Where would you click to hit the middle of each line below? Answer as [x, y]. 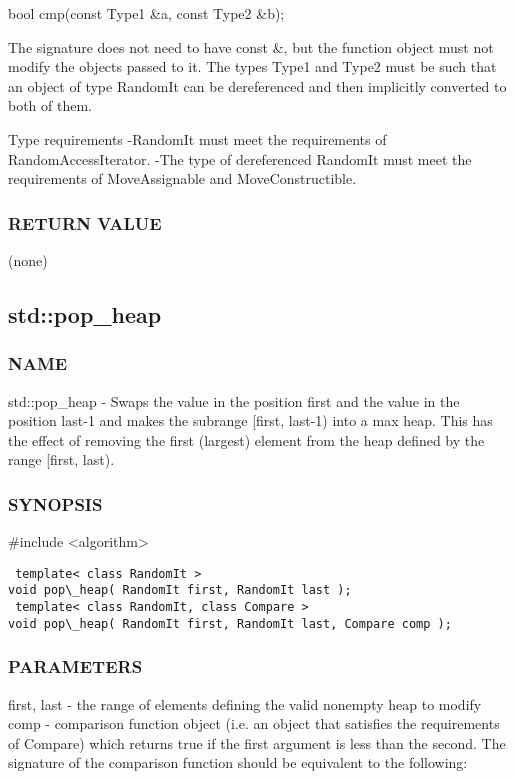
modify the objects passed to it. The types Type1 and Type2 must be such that [252, 66]
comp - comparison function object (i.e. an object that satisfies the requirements [254, 723]
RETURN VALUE [85, 222]
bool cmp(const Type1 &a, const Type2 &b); [146, 13]
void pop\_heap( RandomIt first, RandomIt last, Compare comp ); [230, 623]
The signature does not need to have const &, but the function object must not [251, 46]
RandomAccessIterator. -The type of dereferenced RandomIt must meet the [240, 158]
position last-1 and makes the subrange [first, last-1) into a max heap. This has [250, 420]
